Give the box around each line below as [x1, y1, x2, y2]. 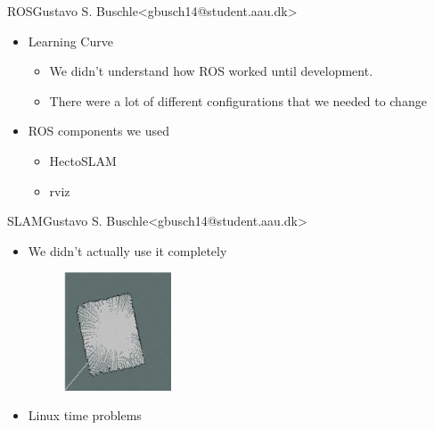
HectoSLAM [49, 151, 117, 170]
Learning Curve [28, 31, 113, 50]
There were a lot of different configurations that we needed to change [49, 91, 427, 110]
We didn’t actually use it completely [28, 241, 227, 260]
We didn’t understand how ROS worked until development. [49, 62, 373, 80]
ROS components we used [28, 121, 170, 140]
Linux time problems [28, 406, 142, 425]
